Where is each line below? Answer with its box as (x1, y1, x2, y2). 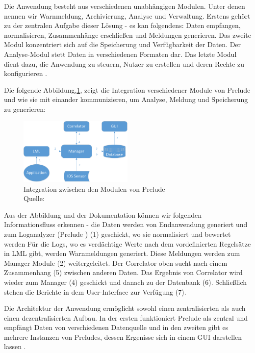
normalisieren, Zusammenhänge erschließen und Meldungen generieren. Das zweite (4, 29, 251, 40)
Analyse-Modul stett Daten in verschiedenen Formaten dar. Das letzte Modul (4, 49, 237, 59)
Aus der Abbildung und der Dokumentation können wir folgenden (4, 209, 202, 220)
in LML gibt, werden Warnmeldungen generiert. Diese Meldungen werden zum (4, 248, 240, 258)
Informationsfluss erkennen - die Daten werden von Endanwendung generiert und (4, 219, 248, 229)
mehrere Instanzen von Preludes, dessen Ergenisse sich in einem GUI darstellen (4, 331, 242, 342)
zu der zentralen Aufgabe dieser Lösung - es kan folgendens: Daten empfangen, (4, 20, 241, 30)
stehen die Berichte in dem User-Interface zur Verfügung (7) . (4, 286, 186, 297)
